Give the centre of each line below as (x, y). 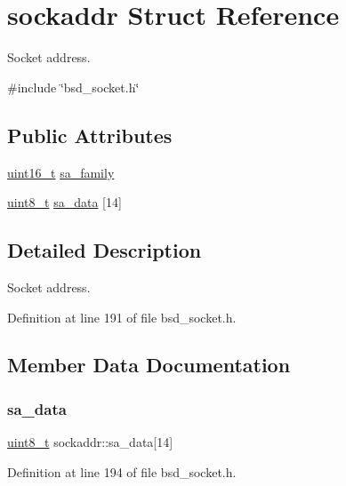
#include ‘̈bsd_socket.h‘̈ (73, 87)
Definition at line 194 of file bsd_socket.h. (122, 471)
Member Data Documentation (149, 365)
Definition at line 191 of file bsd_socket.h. (122, 317)
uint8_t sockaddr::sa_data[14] (90, 442)
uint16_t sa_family (61, 172)
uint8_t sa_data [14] (64, 202)
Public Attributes (90, 135)
